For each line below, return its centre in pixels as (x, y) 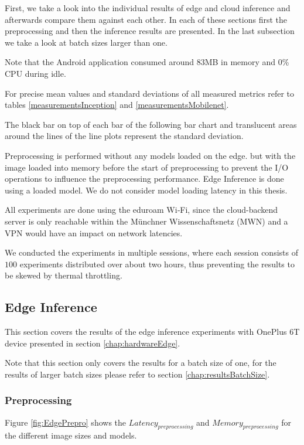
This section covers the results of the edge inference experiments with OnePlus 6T (152, 332)
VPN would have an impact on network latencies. (94, 232)
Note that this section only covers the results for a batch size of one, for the (141, 363)
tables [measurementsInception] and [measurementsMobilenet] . (117, 105)
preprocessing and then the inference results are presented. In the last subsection (150, 31)
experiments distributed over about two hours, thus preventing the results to (157, 264)
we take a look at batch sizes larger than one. (86, 42)
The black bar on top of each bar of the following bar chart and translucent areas (151, 124)
